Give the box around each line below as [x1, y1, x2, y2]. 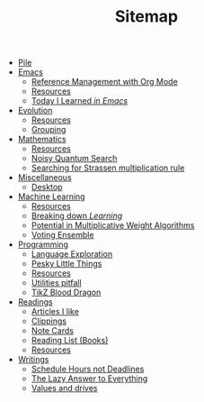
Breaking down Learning [31, 210, 123, 222]
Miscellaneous [17, 172, 72, 183]
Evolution [17, 105, 53, 116]
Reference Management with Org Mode [31, 77, 178, 87]
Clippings [31, 315, 67, 326]
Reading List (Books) [31, 335, 109, 346]
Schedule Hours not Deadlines [31, 363, 145, 375]
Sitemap [114, 6, 179, 27]
